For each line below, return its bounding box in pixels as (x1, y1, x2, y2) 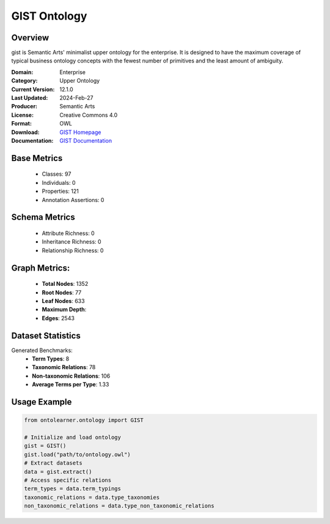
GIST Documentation (59, 137, 112, 144)
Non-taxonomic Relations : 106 (32, 372, 111, 380)
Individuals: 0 (42, 179, 76, 186)
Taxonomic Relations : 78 (32, 364, 96, 371)
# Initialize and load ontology (24, 433, 122, 441)
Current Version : (11, 86, 55, 93)
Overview (11, 32, 50, 43)
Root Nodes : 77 (42, 288, 82, 296)
